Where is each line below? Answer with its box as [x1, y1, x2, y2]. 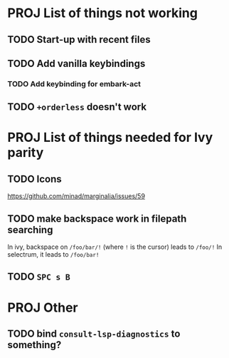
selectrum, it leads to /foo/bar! [7, 250, 100, 259]
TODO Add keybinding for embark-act [7, 78, 141, 88]
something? [7, 339, 62, 351]
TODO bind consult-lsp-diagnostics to [7, 328, 181, 340]
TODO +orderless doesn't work [7, 101, 147, 113]
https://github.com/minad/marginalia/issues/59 [7, 192, 146, 200]
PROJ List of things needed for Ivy [7, 130, 213, 145]
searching [7, 223, 53, 236]
